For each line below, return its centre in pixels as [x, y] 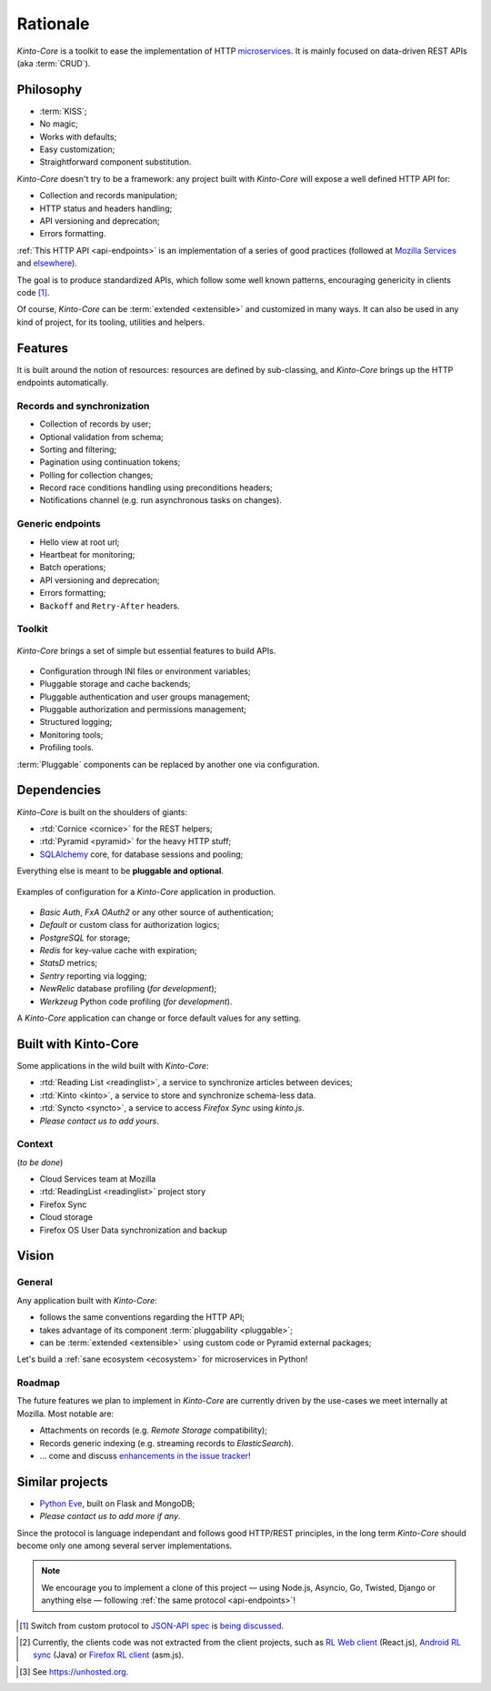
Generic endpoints [59, 524]
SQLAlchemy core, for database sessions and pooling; [141, 854]
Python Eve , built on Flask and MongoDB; [117, 1503]
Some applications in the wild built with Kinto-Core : [113, 1065]
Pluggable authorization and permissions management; [143, 710]
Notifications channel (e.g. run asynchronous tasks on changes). [160, 500]
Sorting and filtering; [78, 449]
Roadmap [39, 1383]
